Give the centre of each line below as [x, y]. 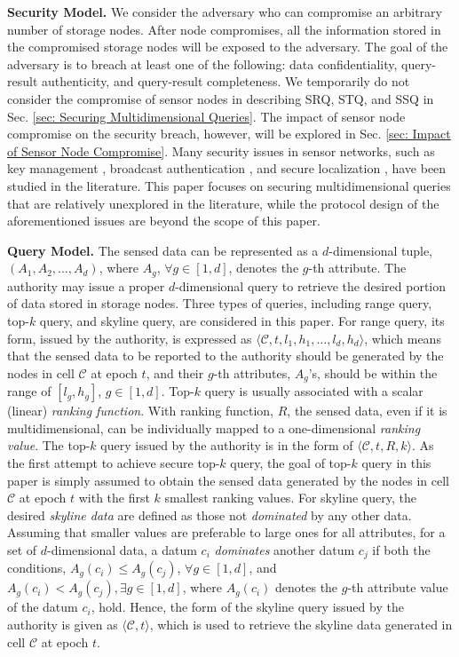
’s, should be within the [373, 372]
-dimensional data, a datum [122, 549]
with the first [114, 498]
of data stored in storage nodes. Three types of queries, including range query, [220, 303]
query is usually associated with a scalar [314, 391]
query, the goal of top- [291, 462]
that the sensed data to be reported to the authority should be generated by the [226, 356]
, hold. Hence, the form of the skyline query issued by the [247, 607]
